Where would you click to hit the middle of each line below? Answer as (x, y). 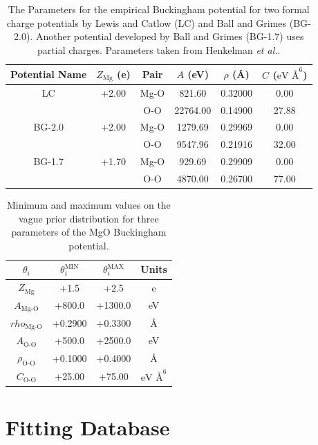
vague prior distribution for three (89, 218)
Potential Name (49, 74)
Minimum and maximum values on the (88, 205)
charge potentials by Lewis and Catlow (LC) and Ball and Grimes (147, 22)
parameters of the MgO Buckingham (89, 232)
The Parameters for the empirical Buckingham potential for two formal (159, 9)
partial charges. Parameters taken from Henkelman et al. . (159, 49)
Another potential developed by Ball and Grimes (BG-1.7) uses (170, 36)
